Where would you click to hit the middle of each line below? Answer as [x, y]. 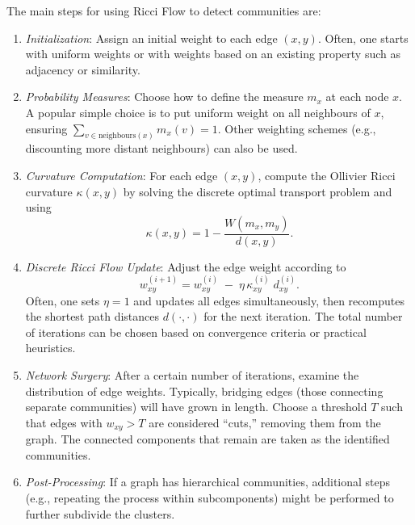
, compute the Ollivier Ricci [327, 176]
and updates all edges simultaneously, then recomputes [269, 300]
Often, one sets [63, 300]
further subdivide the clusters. [100, 513]
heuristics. [50, 348]
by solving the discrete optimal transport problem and [258, 191]
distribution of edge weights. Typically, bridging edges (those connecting [204, 391]
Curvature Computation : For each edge [122, 176]
